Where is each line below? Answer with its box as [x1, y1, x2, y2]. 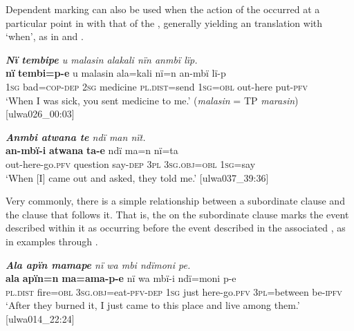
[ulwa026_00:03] [6, 106, 75, 121]
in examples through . [6, 234, 98, 248]
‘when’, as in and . [6, 29, 84, 44]
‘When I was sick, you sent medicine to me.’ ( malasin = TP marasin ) [6, 93, 299, 107]
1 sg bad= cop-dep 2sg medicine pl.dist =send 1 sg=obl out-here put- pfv [6, 79, 308, 93]
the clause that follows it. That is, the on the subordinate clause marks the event [6, 207, 349, 221]
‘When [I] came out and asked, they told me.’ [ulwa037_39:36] [6, 170, 269, 185]
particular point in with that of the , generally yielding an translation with [6, 15, 323, 30]
